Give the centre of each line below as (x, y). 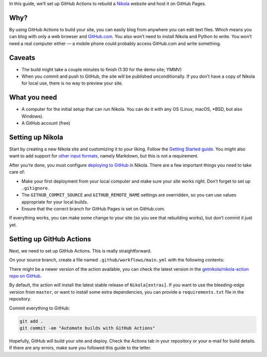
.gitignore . (35, 188)
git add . (31, 321)
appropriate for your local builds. (55, 202)
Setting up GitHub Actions (50, 239)
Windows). (33, 116)
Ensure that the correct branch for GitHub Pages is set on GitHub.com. (93, 209)
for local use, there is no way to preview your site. (72, 83)
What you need (33, 97)
